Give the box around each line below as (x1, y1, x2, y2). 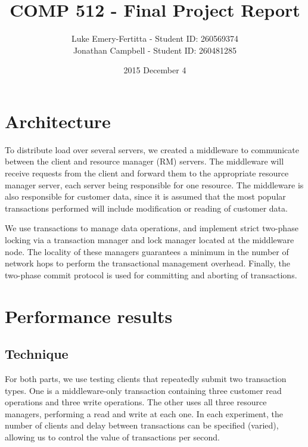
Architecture (5, 108, 111, 133)
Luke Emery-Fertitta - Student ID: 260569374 (71, 32, 239, 45)
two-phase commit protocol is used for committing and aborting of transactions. (5, 268, 297, 281)
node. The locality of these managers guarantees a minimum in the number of (5, 245, 289, 257)
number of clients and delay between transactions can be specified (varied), (5, 419, 279, 432)
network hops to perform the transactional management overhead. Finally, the (5, 257, 290, 269)
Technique (5, 344, 69, 363)
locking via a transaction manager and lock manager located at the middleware (5, 234, 294, 246)
